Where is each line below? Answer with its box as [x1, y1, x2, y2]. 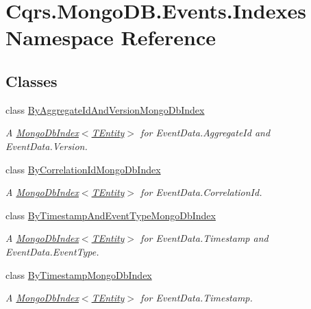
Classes [5, 70, 58, 91]
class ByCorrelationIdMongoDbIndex [5, 162, 161, 176]
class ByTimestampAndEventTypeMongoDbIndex [5, 208, 216, 222]
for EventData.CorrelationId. [140, 185, 262, 199]
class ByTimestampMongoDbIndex [5, 267, 152, 282]
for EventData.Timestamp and [140, 231, 269, 245]
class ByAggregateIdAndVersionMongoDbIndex [5, 102, 205, 116]
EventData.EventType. [5, 244, 99, 258]
